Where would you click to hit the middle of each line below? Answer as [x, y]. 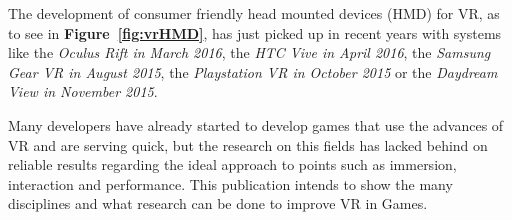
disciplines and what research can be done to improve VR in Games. [218, 203]
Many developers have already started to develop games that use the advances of [256, 124]
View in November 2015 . [83, 91]
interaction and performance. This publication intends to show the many [230, 183]
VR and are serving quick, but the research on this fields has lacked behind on [248, 144]
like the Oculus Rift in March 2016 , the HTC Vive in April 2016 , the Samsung [249, 52]
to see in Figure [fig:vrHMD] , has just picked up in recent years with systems [255, 32]
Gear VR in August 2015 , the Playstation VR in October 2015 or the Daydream [253, 71]
